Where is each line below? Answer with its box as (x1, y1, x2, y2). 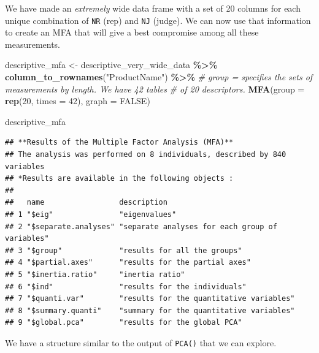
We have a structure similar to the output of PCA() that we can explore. (5, 336, 277, 349)
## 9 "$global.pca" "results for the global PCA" (5, 318, 242, 327)
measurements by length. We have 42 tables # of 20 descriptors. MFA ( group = (5, 82, 305, 95)
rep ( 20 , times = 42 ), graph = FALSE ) (5, 94, 150, 107)
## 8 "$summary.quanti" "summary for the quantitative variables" (5, 306, 295, 315)
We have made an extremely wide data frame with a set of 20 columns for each (5, 2, 301, 14)
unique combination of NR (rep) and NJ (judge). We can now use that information (5, 13, 311, 26)
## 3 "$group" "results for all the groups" (5, 246, 242, 255)
